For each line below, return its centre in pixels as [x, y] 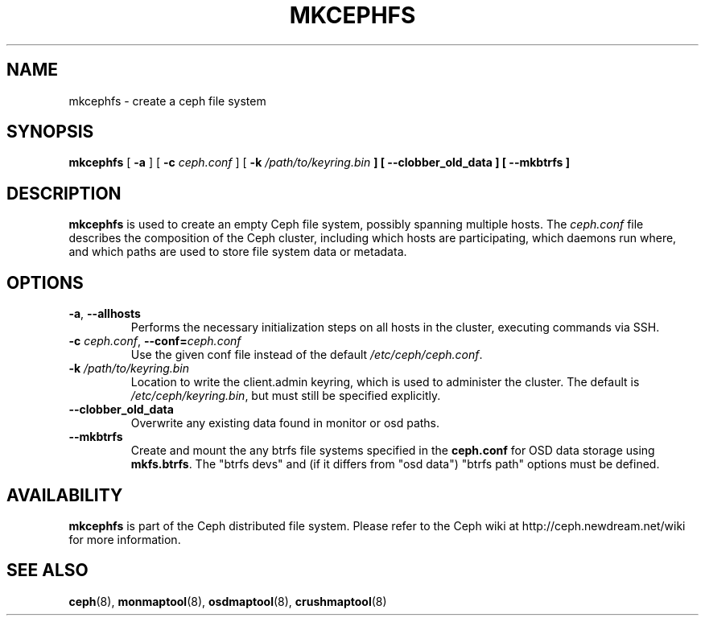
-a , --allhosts [105, 314]
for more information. [125, 539]
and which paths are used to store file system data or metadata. [238, 252]
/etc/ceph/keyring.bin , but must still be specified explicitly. [286, 396]
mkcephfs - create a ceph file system [167, 101]
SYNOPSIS [50, 132]
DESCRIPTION [64, 193]
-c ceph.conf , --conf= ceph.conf [155, 341]
